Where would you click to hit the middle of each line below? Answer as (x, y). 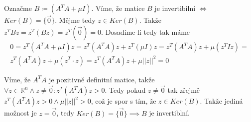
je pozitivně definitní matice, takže (102, 79)
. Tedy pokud (125, 90)
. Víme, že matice (118, 8)
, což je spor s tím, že (124, 101)
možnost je (20, 113)
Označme (18, 8)
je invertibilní (175, 8)
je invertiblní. (169, 113)
